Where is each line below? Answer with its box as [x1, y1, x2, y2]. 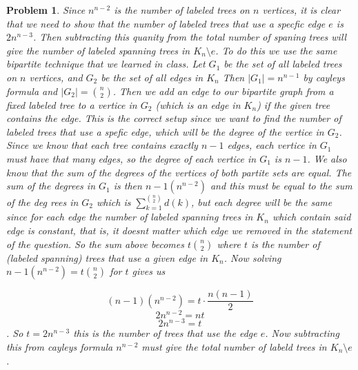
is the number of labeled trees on [114, 3, 250, 17]
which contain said [272, 209, 351, 224]
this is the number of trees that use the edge [73, 326, 257, 340]
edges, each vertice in [227, 138, 317, 152]
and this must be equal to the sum [210, 178, 352, 193]
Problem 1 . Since [6, 3, 86, 17]
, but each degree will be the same [191, 194, 332, 209]
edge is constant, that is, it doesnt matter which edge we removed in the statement [6, 223, 352, 237]
